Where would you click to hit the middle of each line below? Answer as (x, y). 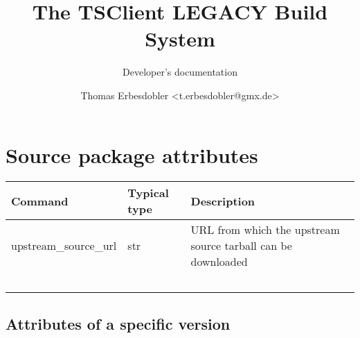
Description (223, 201)
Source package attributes (132, 154)
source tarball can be (241, 246)
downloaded (219, 262)
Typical (148, 193)
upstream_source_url (64, 246)
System (180, 39)
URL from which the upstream (265, 230)
